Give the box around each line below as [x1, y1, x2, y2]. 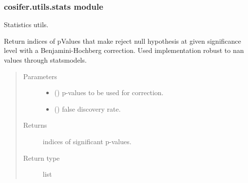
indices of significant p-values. [42, 136, 132, 146]
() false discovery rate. [54, 103, 121, 114]
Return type [23, 152, 60, 163]
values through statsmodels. [4, 55, 87, 65]
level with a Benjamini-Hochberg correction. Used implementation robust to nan [4, 45, 244, 55]
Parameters [23, 71, 57, 81]
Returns [23, 120, 47, 130]
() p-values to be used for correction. [54, 87, 164, 98]
